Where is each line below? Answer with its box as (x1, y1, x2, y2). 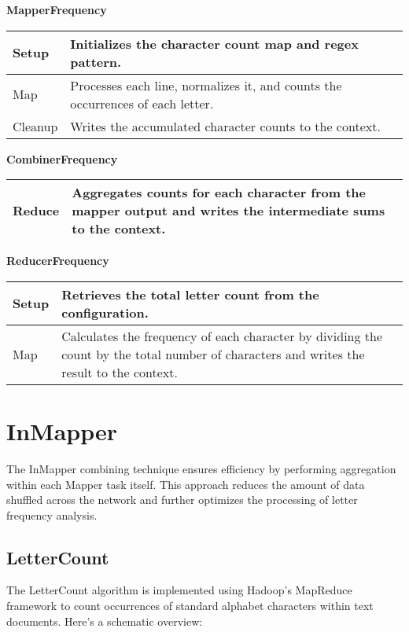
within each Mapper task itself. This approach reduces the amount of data (6, 476, 365, 492)
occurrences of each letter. (70, 94, 214, 112)
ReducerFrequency (6, 252, 109, 269)
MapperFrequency (6, 2, 107, 17)
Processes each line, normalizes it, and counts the (70, 75, 342, 94)
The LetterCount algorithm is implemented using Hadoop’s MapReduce (6, 582, 352, 598)
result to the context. (61, 362, 178, 381)
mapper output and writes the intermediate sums (72, 201, 385, 220)
